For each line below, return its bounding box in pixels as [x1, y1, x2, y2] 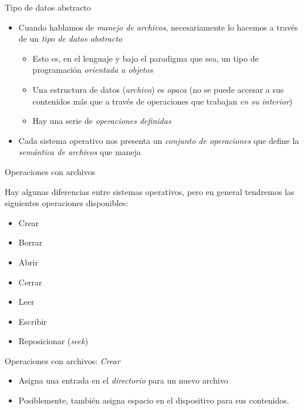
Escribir [18, 315, 47, 327]
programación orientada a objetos [32, 63, 153, 76]
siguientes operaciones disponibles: [5, 197, 129, 209]
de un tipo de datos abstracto [18, 32, 123, 45]
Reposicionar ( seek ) [18, 335, 89, 347]
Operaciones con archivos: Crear [5, 354, 120, 367]
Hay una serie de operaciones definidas [32, 115, 171, 127]
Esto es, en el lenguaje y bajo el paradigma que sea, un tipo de [32, 52, 259, 64]
